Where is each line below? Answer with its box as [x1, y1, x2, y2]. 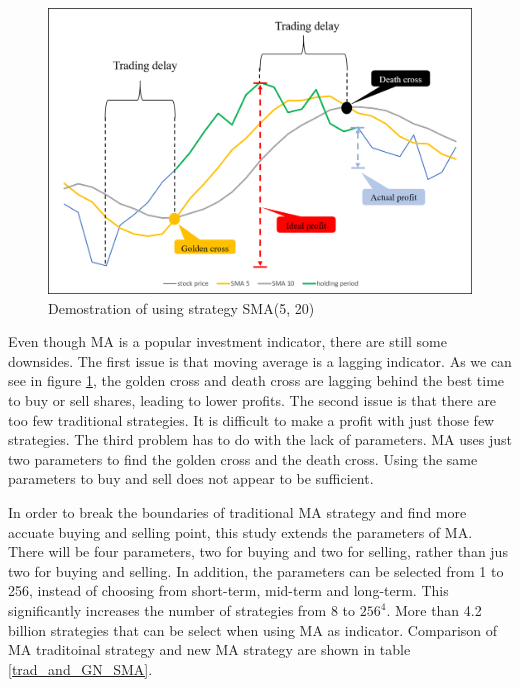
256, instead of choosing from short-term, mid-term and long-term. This [8, 580, 449, 601]
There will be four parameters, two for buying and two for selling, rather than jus [8, 541, 508, 562]
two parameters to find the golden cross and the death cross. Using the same [8, 448, 478, 469]
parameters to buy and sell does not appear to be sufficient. [8, 468, 374, 489]
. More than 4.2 [386, 600, 482, 621]
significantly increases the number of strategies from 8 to [8, 600, 356, 621]
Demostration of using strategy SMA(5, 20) [48, 297, 315, 318]
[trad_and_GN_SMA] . [8, 658, 153, 679]
